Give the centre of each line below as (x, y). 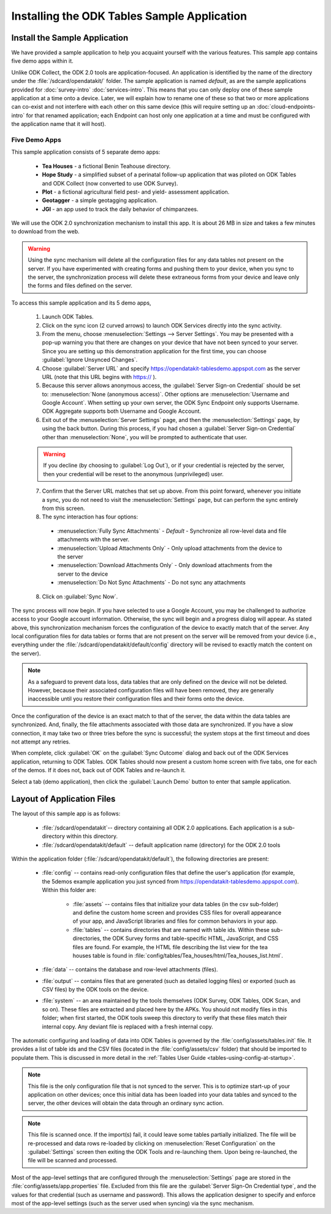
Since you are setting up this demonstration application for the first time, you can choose (154, 351)
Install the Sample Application (70, 38)
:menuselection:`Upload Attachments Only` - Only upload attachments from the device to (170, 548)
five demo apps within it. (42, 61)
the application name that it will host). (59, 124)
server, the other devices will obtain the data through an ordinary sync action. (126, 1103)
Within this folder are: (69, 890)
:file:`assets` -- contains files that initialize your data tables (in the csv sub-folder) (176, 904)
